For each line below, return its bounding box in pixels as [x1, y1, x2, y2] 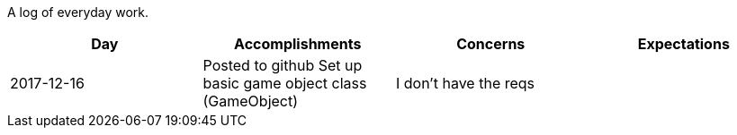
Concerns [456, 35, 526, 53]
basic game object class [202, 74, 367, 92]
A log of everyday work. [7, 4, 148, 20]
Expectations [637, 35, 730, 53]
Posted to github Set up [202, 56, 363, 74]
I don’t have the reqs [396, 74, 535, 92]
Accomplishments [234, 35, 362, 53]
